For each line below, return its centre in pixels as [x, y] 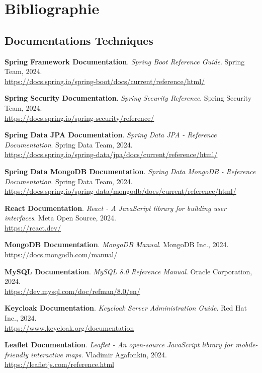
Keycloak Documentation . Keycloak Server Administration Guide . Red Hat [126, 308]
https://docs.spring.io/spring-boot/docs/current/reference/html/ [105, 81]
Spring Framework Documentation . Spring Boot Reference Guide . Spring [125, 61]
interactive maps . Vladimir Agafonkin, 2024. [99, 354]
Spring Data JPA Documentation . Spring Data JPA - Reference [111, 135]
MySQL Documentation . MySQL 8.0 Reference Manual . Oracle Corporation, [128, 271]
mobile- [247, 345]
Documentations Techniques [79, 40]
